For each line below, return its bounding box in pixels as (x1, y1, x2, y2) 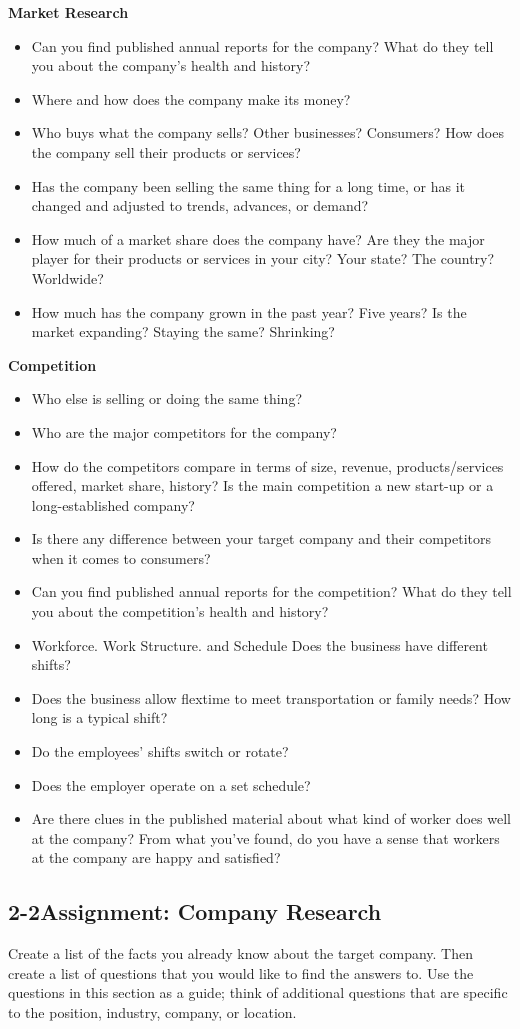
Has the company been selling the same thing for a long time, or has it (31, 175, 465, 196)
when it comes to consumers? (31, 547, 211, 568)
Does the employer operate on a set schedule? (31, 774, 311, 795)
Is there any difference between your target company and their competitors (31, 528, 492, 549)
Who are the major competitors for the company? (31, 421, 337, 442)
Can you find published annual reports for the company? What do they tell (31, 35, 494, 56)
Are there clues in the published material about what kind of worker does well (31, 808, 511, 829)
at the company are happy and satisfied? (31, 847, 281, 868)
